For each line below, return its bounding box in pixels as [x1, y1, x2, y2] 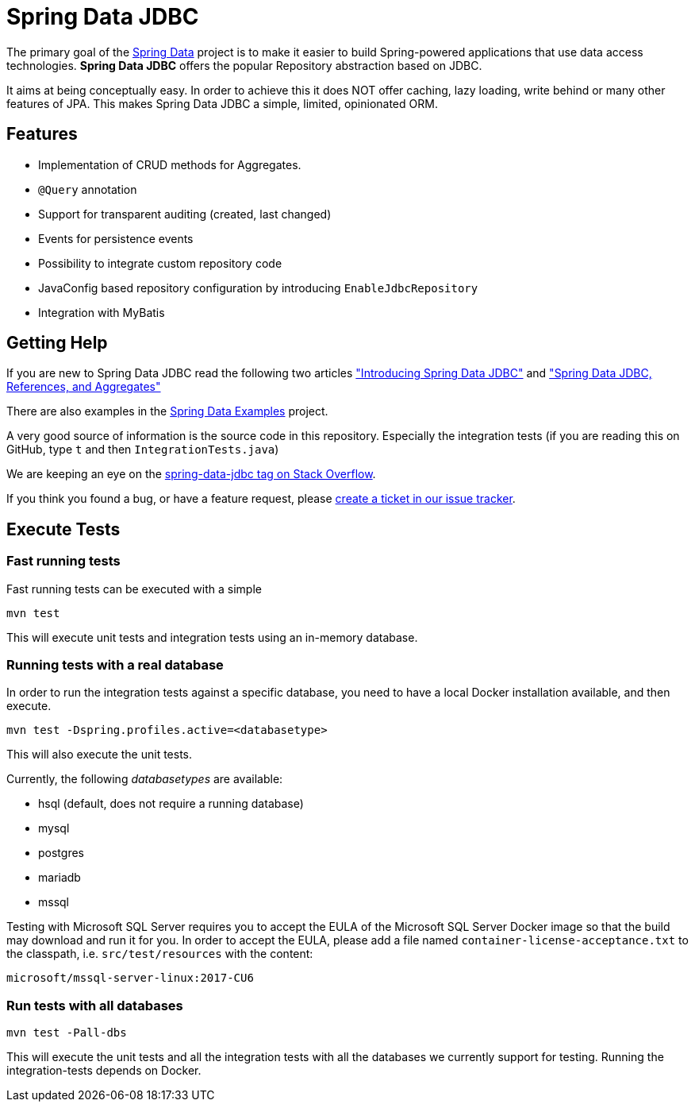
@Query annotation [38, 182, 137, 196]
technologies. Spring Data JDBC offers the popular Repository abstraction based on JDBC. [6, 58, 482, 72]
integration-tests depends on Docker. [6, 1064, 202, 1078]
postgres [38, 846, 84, 860]
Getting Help [6, 333, 108, 353]
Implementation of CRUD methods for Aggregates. [38, 157, 301, 172]
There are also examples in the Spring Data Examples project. [6, 404, 328, 419]
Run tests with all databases [6, 997, 183, 1013]
